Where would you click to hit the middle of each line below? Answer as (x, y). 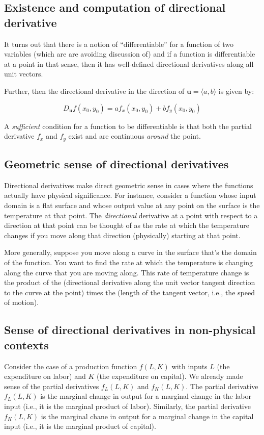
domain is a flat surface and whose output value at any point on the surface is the (132, 205)
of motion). (22, 302)
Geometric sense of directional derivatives (116, 164)
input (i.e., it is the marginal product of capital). (80, 426)
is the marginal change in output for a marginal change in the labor (146, 396)
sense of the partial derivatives (52, 386)
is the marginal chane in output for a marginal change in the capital (147, 416)
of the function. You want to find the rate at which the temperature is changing (129, 262)
